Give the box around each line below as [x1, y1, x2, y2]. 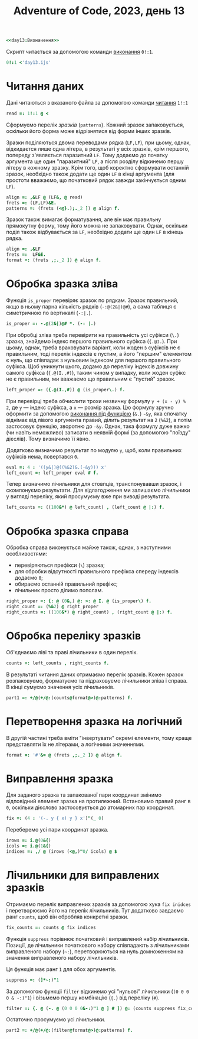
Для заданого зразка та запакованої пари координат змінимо [6, 791, 162, 798]
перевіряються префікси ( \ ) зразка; [14, 561, 105, 569]
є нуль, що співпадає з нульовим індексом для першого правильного [6, 356, 181, 363]
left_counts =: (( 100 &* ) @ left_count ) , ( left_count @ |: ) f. [6, 504, 165, 511]
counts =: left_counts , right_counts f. [6, 660, 110, 666]
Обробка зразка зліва [6, 277, 118, 291]
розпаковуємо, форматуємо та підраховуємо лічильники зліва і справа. [6, 677, 188, 684]
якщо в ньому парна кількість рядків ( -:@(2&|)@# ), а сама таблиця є [6, 303, 177, 310]
